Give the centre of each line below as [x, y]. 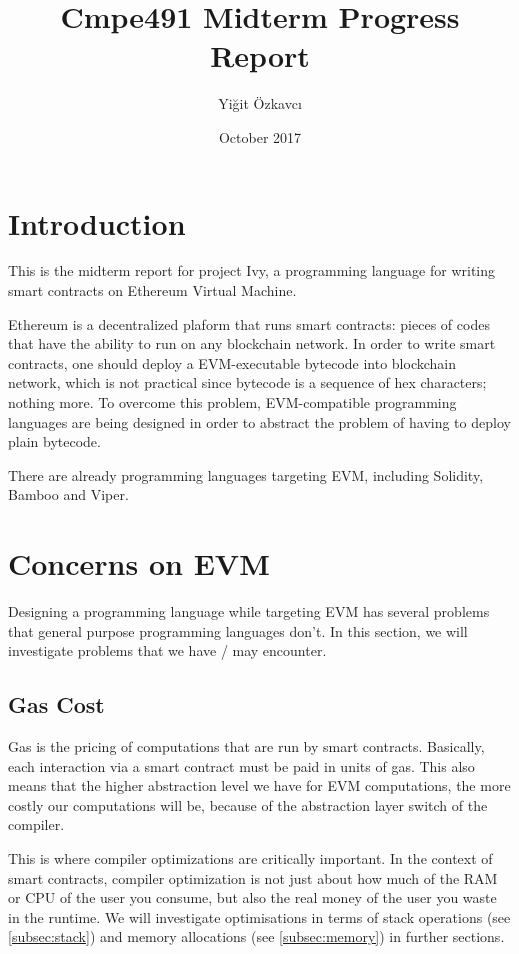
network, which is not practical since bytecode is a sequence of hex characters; [247, 382]
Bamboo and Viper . [68, 494]
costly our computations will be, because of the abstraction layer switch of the [248, 804]
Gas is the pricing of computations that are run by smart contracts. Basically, [246, 746]
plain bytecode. [54, 441]
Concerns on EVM [139, 563]
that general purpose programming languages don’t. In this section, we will [238, 630]
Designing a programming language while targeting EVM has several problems [249, 611]
